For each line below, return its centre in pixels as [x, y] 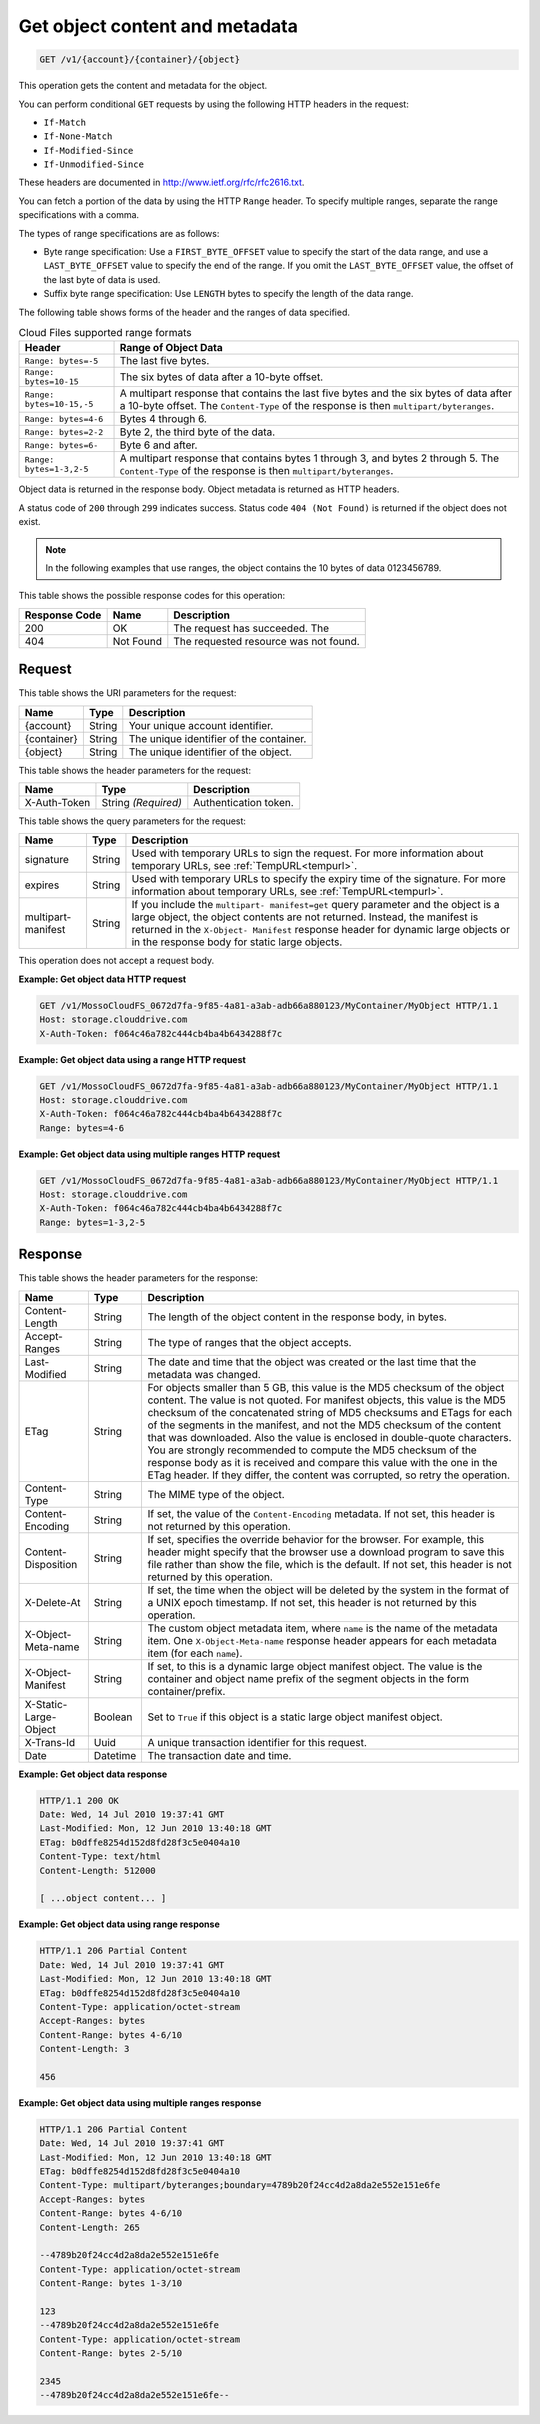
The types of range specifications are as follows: [119, 233]
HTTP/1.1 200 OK [79, 1800]
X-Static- [46, 1704]
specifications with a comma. [79, 215]
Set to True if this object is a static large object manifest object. [295, 1717]
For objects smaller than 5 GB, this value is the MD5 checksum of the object [326, 1387]
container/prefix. [186, 1691]
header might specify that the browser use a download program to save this [326, 1552]
